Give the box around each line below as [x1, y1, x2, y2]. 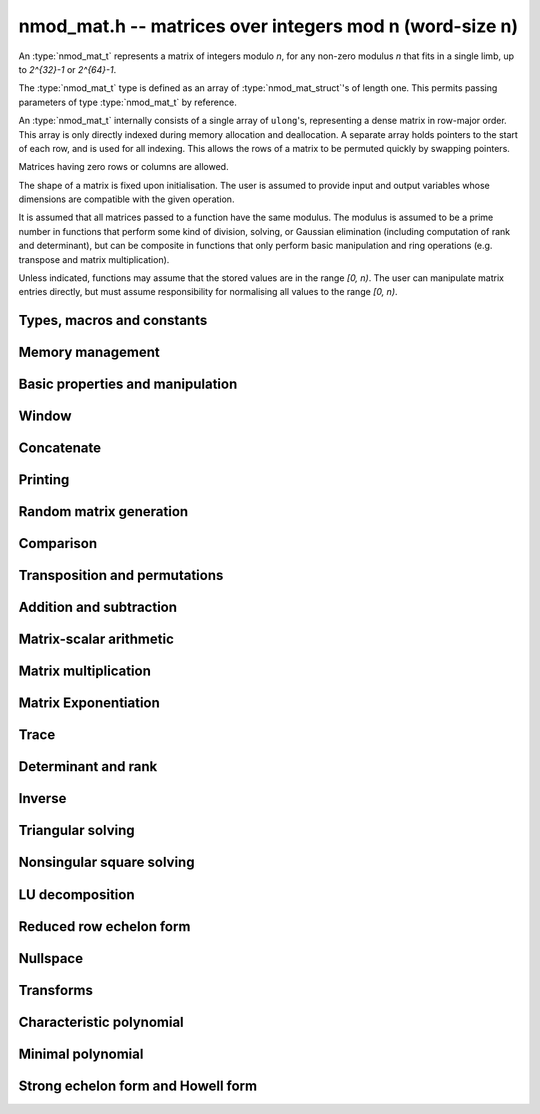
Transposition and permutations [18, 567, 224, 584]
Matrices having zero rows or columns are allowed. [18, 161, 229, 173]
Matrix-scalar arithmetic [18, 631, 174, 648]
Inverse [18, 790, 67, 807]
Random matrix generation [18, 503, 189, 520]
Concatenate [18, 440, 102, 457]
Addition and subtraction [18, 599, 178, 616]
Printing [18, 471, 70, 489]
